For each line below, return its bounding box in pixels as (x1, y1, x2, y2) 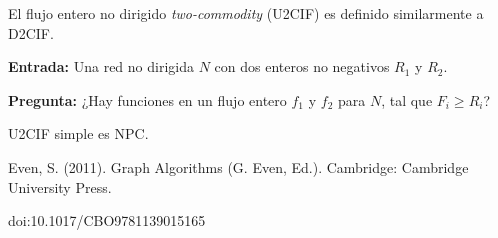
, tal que (381, 89, 433, 110)
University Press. (8, 176, 112, 197)
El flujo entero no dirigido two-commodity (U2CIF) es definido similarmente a (8, 3, 484, 23)
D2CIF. (8, 22, 54, 43)
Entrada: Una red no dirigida (8, 56, 194, 77)
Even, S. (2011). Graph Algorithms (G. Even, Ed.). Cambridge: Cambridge (8, 156, 469, 177)
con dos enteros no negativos (214, 56, 390, 77)
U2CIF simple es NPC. (8, 123, 149, 144)
